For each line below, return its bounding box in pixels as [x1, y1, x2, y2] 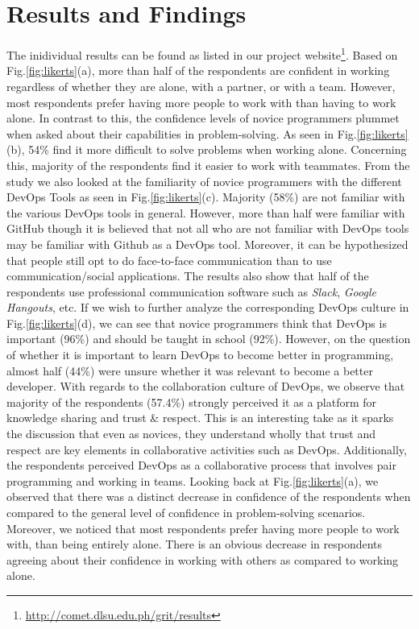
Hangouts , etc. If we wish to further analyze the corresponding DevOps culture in [6, 299, 409, 316]
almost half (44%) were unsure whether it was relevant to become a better [6, 362, 373, 379]
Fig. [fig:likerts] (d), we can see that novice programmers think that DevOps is [6, 314, 387, 331]
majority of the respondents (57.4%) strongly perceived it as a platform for [6, 393, 377, 410]
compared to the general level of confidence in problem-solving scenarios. [6, 504, 366, 520]
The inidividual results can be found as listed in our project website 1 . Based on [6, 44, 398, 63]
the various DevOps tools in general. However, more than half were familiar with [6, 204, 405, 221]
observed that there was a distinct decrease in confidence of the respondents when [6, 488, 411, 505]
